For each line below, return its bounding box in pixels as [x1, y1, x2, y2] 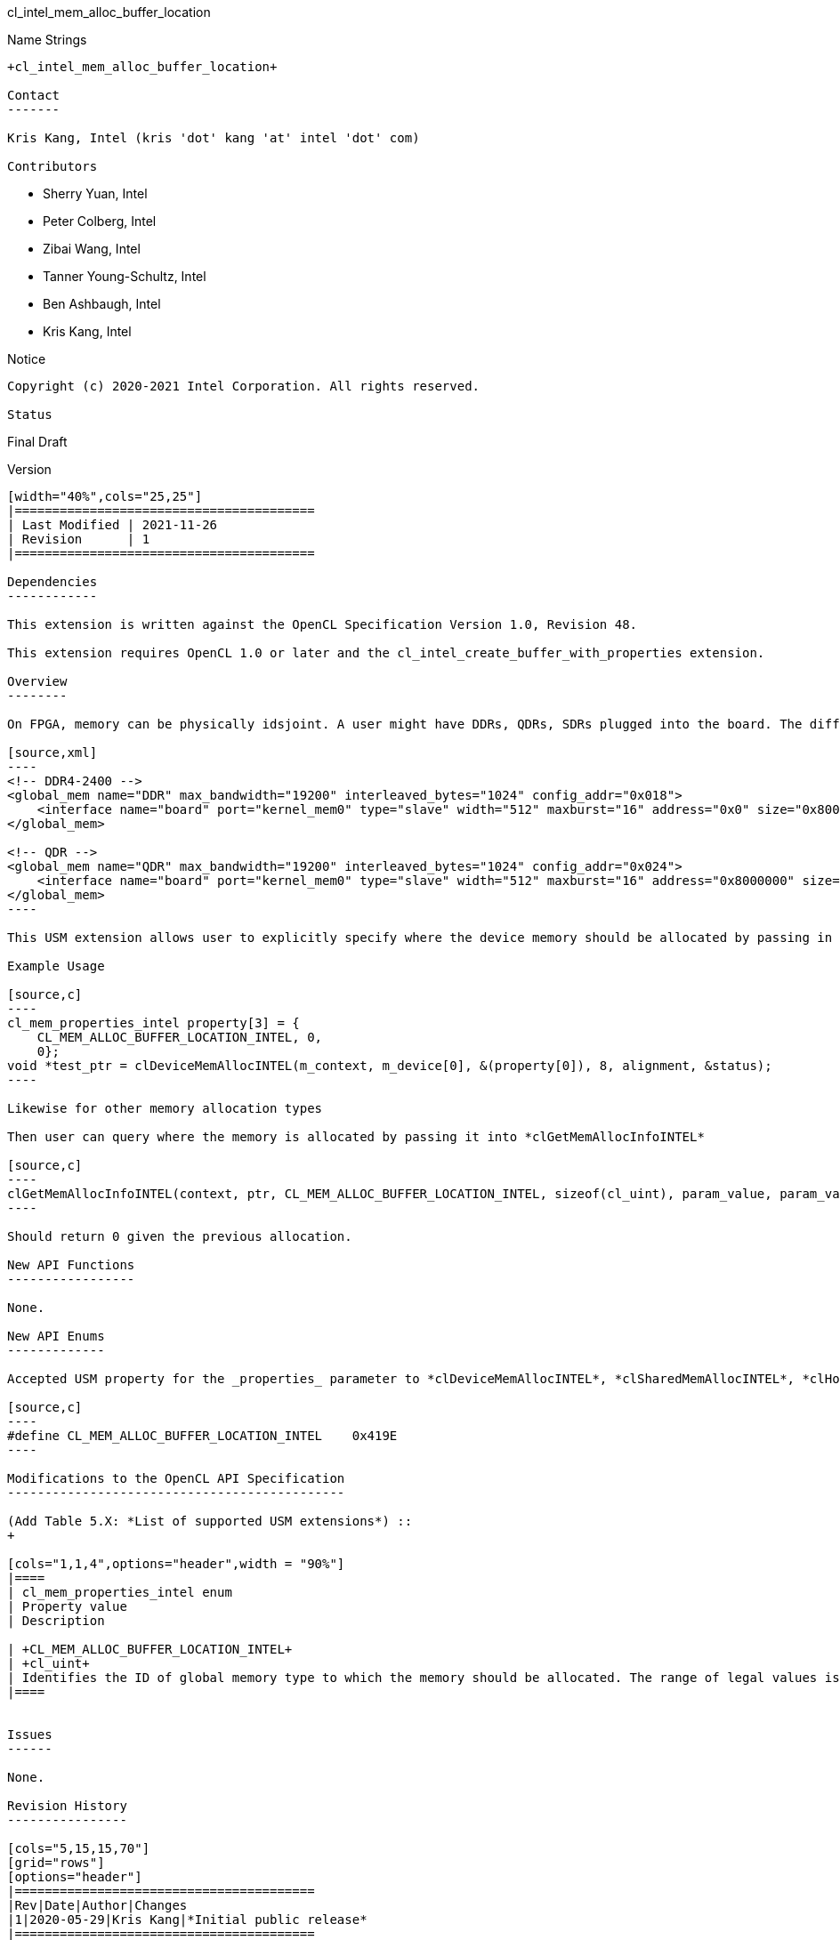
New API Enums [7, 1329, 105, 1343]
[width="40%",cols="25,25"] [7, 489, 203, 503]
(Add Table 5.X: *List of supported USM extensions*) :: [7, 1514, 413, 1528]
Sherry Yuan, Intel [43, 186, 148, 201]
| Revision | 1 [7, 532, 150, 546]
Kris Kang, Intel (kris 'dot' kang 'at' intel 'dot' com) [7, 131, 420, 145]
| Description [7, 1614, 105, 1628]
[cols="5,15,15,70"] [7, 1841, 150, 1855]
